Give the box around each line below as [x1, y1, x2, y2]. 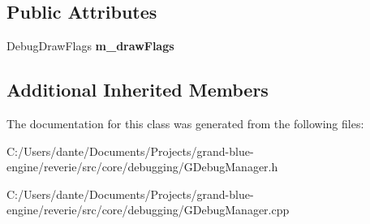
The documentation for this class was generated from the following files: [6, 115, 364, 131]
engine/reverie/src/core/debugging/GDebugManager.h [6, 158, 278, 175]
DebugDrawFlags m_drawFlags [6, 37, 174, 54]
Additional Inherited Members [6, 77, 269, 102]
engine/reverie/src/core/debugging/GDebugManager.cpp [6, 201, 290, 218]
